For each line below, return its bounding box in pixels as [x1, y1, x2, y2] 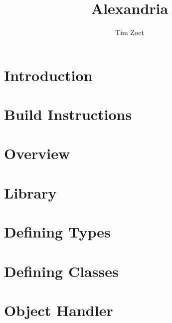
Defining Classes [4, 260, 119, 281]
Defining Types [4, 221, 111, 242]
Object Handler [4, 299, 113, 320]
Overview [4, 143, 70, 163]
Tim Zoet [115, 27, 144, 37]
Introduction [4, 64, 93, 85]
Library [4, 182, 57, 202]
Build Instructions [4, 104, 132, 124]
